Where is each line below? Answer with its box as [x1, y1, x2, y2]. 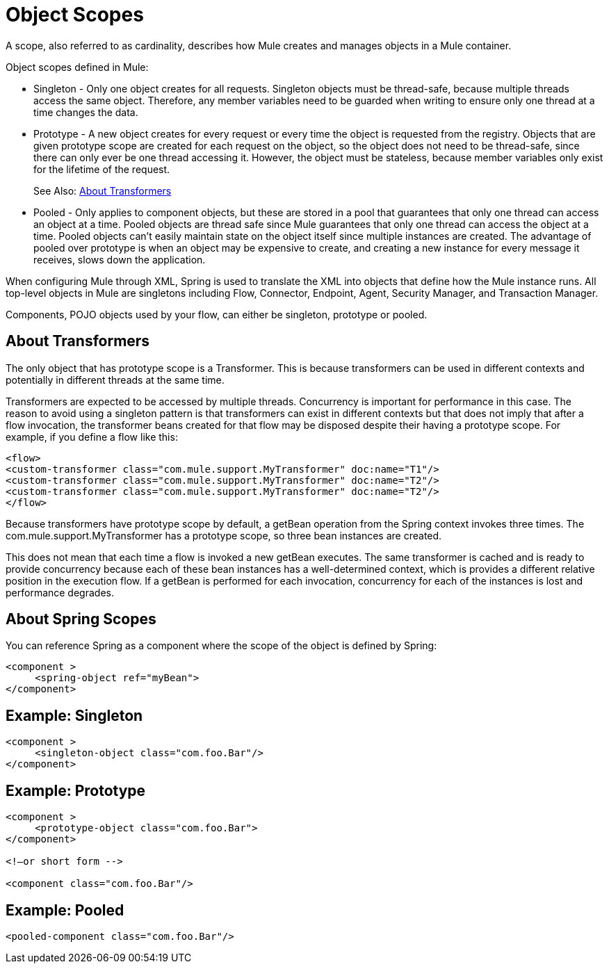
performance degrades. [6, 586, 114, 598]
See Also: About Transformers [33, 184, 172, 197]
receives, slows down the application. [33, 253, 206, 266]
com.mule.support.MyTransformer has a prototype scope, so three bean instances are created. [6, 529, 442, 541]
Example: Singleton [6, 706, 143, 724]
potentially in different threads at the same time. [6, 373, 225, 386]
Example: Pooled [6, 901, 124, 919]
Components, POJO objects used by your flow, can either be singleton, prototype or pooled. [6, 308, 428, 320]
